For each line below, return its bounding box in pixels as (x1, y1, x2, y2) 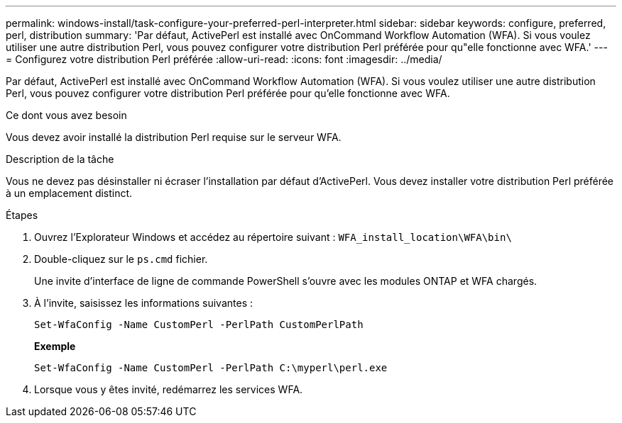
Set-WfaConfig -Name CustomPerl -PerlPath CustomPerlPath (34, 319, 364, 330)
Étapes (6, 209, 38, 221)
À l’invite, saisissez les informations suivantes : (34, 297, 253, 309)
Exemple (34, 340, 76, 352)
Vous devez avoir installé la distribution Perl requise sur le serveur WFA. (6, 131, 342, 143)
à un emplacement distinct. (6, 187, 133, 199)
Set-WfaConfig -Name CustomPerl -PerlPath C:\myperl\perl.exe (34, 362, 388, 373)
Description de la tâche (6, 153, 114, 165)
